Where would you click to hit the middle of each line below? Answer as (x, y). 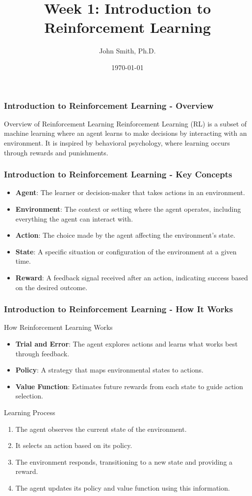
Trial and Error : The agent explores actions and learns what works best (126, 343)
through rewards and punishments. (56, 152)
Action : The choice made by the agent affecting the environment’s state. (125, 235)
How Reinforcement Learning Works (58, 327)
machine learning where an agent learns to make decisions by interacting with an (126, 133)
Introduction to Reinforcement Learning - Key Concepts (118, 174)
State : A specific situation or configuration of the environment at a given (126, 251)
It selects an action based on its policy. (74, 445)
